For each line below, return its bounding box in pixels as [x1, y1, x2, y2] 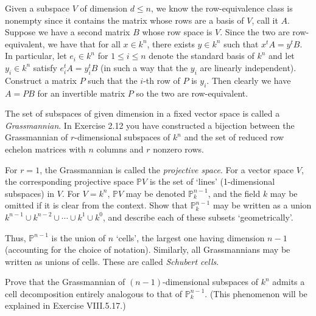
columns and [96, 142, 144, 155]
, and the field [208, 187, 261, 199]
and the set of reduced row [184, 131, 284, 143]
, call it [251, 13, 278, 26]
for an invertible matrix [37, 86, 125, 99]
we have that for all [47, 37, 121, 50]
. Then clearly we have [206, 74, 291, 86]
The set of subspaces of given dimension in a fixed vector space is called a [5, 107, 280, 120]
